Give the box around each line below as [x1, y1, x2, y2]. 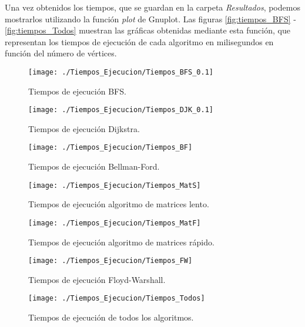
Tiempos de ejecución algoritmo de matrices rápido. [28, 235, 214, 248]
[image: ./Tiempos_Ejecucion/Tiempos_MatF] [28, 218, 201, 227]
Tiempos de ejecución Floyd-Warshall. [28, 273, 166, 285]
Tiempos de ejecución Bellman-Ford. [28, 160, 160, 173]
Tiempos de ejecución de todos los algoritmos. [28, 311, 194, 323]
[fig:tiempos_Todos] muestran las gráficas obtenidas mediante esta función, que [5, 24, 290, 36]
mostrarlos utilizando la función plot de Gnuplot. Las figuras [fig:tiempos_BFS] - [5, 12, 296, 25]
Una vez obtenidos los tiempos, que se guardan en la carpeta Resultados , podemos [5, 1, 300, 13]
